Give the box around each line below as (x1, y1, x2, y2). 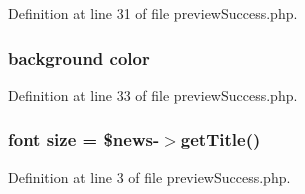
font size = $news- (8, 127, 160, 152)
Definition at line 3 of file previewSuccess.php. (8, 166, 291, 187)
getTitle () (180, 127, 261, 152)
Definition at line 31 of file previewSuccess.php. (8, 3, 298, 23)
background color (8, 45, 150, 70)
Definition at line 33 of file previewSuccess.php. (8, 84, 298, 105)
